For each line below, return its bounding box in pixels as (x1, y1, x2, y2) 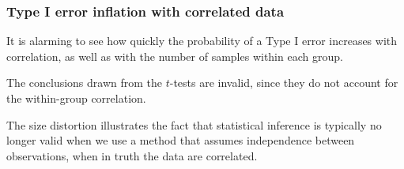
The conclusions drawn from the (6, 74, 163, 91)
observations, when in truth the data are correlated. (6, 147, 258, 163)
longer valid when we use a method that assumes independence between (6, 132, 355, 148)
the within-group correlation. (6, 90, 146, 106)
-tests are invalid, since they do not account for (169, 74, 398, 91)
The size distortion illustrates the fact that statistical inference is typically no (6, 116, 382, 133)
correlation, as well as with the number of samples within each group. (6, 47, 343, 64)
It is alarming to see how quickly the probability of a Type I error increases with (6, 32, 398, 49)
